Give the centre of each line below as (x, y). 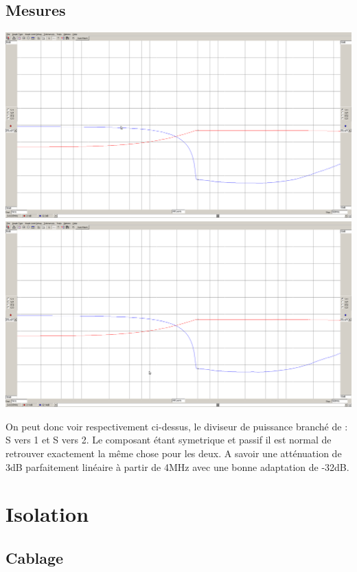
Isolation (47, 514)
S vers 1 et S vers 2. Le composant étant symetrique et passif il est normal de (169, 440)
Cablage (35, 557)
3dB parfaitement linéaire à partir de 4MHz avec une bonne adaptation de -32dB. (177, 466)
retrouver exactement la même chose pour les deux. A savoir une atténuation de (174, 453)
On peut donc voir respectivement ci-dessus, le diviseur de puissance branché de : (177, 426)
